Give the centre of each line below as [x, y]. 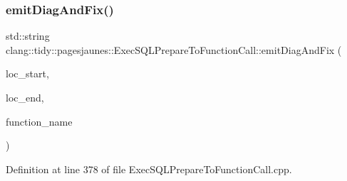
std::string [28, 36]
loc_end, [25, 97]
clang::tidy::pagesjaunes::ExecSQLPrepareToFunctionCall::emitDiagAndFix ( [174, 49]
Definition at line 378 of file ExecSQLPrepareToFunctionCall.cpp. [149, 169]
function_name [39, 121]
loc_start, [27, 73]
